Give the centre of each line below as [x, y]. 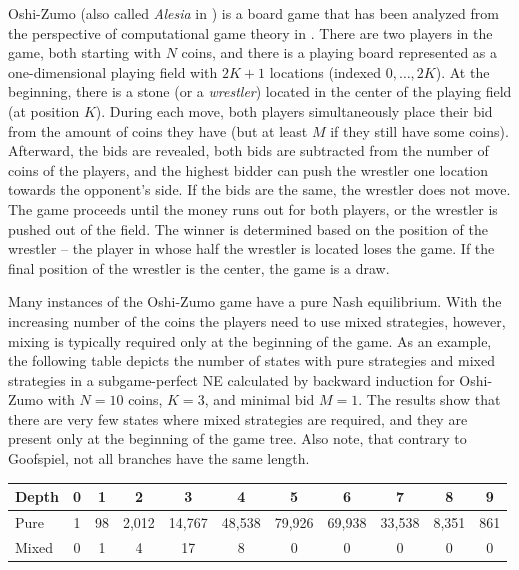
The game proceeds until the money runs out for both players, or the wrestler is [253, 208]
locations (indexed [325, 71]
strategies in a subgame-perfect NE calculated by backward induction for [231, 379]
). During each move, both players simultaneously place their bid [294, 110]
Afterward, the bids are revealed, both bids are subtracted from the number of [248, 150]
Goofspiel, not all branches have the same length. [159, 458]
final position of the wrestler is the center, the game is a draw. [199, 267]
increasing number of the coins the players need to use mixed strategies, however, [257, 320]
